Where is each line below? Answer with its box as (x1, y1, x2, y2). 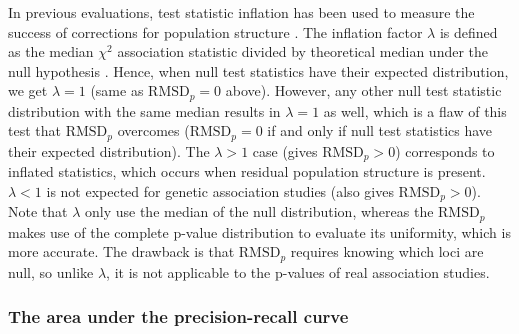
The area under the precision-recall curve (8, 304, 349, 329)
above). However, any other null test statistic (225, 80, 502, 101)
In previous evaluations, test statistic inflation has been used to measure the (8, 2, 475, 22)
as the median (8, 41, 94, 62)
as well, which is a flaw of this (323, 100, 507, 121)
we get (8, 80, 48, 101)
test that (8, 120, 61, 141)
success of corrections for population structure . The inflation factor (8, 21, 423, 42)
